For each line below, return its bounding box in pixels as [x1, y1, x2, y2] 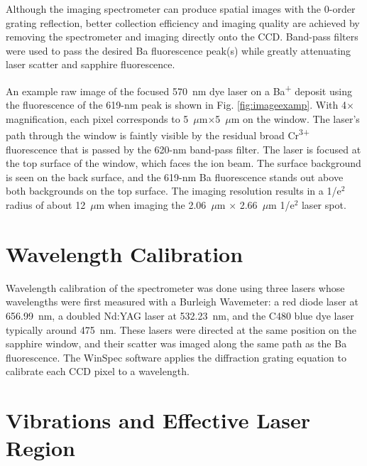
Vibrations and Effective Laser [6, 406, 310, 435]
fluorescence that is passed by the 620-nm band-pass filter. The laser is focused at [6, 141, 361, 156]
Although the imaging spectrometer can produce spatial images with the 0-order [6, 1, 356, 16]
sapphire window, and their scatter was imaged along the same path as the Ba [6, 336, 347, 351]
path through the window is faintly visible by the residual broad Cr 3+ [6, 126, 310, 143]
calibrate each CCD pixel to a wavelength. [6, 364, 190, 379]
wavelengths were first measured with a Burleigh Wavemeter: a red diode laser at [6, 294, 358, 309]
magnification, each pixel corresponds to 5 [6, 111, 189, 126]
